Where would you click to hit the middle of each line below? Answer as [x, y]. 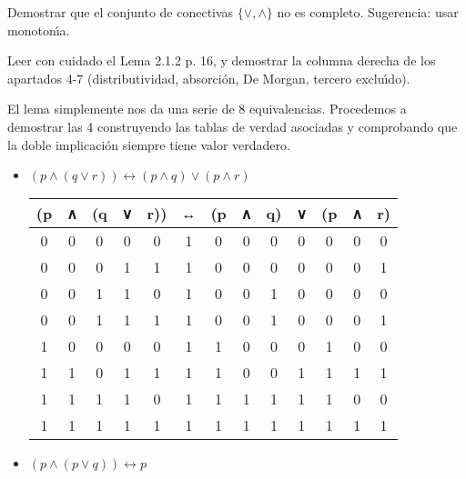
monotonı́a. [39, 30]
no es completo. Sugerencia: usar [368, 12]
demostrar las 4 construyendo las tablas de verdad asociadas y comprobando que [233, 126]
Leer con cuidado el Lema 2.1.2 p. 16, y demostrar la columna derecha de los [222, 60]
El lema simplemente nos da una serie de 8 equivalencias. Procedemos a [207, 109]
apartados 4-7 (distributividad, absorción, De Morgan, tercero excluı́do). [209, 78]
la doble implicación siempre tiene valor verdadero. [149, 144]
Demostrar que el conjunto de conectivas [121, 12]
